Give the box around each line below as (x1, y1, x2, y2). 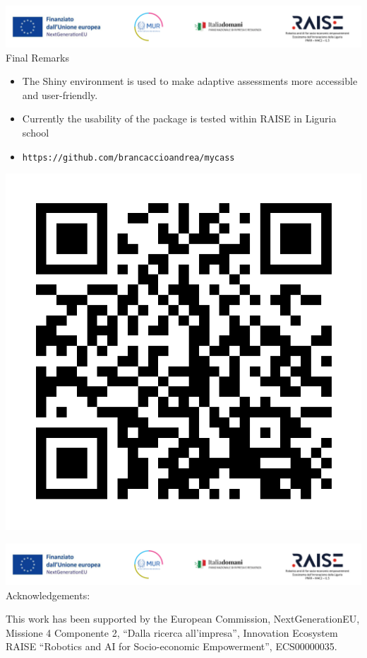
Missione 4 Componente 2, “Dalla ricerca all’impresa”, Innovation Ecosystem (6, 625, 338, 640)
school (22, 125, 49, 140)
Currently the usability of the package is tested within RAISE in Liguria (22, 111, 337, 126)
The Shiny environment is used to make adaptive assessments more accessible (22, 74, 358, 88)
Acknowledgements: (6, 587, 90, 602)
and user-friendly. (22, 87, 98, 102)
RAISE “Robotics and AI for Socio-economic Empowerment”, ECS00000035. (6, 639, 337, 654)
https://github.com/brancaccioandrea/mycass (22, 152, 235, 163)
